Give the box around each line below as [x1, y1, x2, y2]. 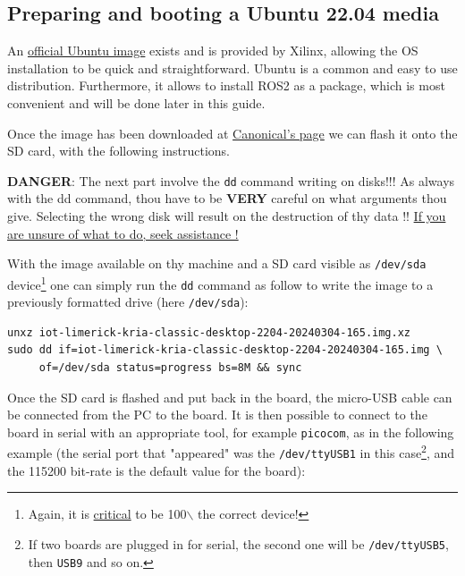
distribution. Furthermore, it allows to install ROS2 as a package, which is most [7, 76, 445, 95]
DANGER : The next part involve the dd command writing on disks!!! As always [7, 171, 455, 190]
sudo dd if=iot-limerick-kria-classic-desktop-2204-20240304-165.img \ [7, 343, 443, 357]
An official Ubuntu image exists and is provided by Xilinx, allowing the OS [7, 41, 418, 60]
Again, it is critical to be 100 [28, 504, 187, 523]
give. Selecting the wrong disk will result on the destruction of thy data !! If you [7, 207, 446, 225]
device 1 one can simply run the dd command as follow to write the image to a [7, 272, 434, 293]
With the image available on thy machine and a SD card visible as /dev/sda [7, 254, 427, 273]
